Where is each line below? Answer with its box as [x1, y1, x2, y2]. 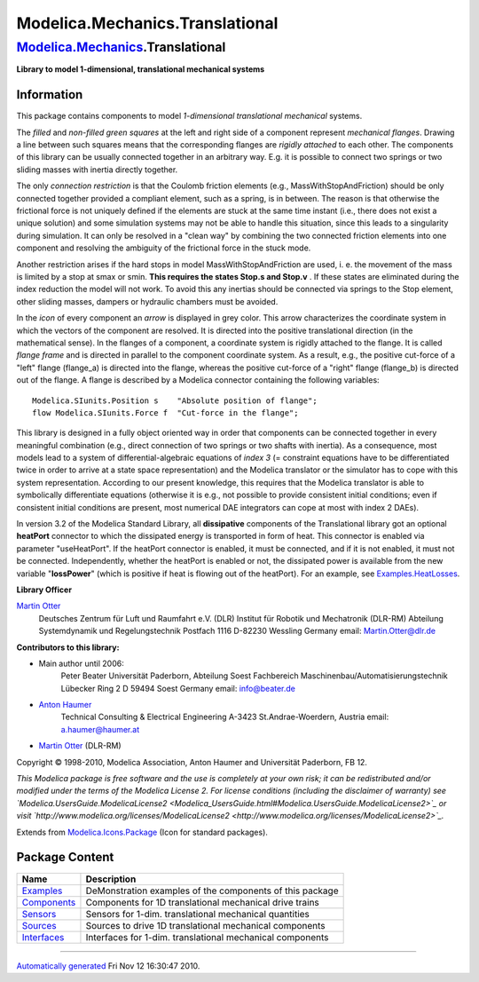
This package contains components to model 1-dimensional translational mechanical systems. [16, 111, 363, 122]
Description [85, 873, 137, 885]
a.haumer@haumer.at [60, 724, 140, 734]
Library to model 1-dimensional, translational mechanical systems [16, 64, 265, 75]
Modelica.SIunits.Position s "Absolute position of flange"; [32, 395, 318, 406]
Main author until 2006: [38, 658, 124, 669]
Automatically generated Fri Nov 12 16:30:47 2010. [16, 960, 200, 971]
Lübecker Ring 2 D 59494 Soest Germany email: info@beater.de [60, 683, 296, 693]
